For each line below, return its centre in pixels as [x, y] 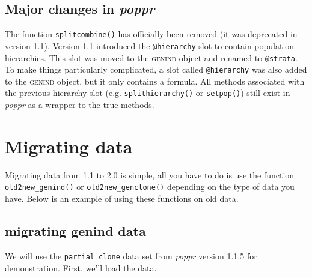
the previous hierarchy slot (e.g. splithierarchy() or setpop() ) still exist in [148, 93]
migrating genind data [75, 231]
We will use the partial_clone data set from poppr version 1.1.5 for [131, 255]
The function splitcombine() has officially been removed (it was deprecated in [151, 34]
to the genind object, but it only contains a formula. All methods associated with [155, 81]
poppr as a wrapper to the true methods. [80, 105]
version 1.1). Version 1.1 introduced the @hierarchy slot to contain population [150, 45]
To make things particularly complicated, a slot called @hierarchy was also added [156, 69]
